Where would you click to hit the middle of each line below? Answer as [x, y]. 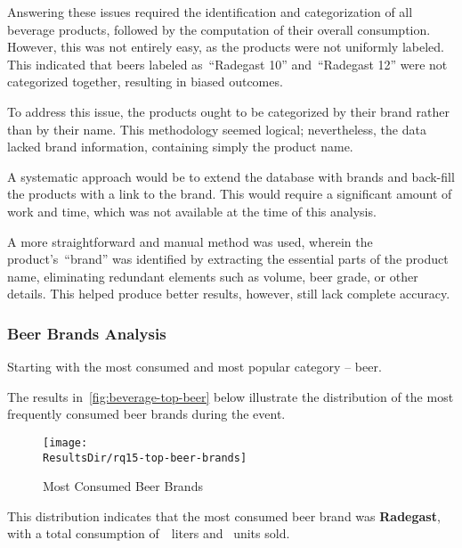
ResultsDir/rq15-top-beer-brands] [145, 458]
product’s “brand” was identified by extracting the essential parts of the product [228, 259]
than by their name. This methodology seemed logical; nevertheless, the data [217, 129]
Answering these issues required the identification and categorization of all [210, 12]
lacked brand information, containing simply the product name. [180, 147]
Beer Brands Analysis [87, 333]
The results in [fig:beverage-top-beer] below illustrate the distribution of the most [231, 396]
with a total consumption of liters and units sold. [149, 533]
